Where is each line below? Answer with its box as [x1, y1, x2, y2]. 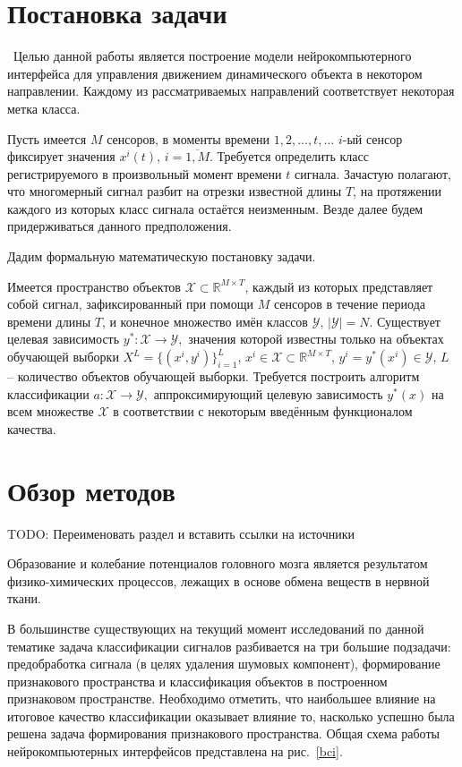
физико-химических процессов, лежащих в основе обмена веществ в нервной [7, 571, 430, 590]
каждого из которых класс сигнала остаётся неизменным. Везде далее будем [7, 199, 423, 217]
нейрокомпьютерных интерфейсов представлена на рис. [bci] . [7, 742, 343, 761]
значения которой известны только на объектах [188, 329, 444, 348]
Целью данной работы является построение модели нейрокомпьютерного [13, 47, 412, 65]
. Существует [369, 311, 441, 330]
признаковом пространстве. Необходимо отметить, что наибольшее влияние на [7, 689, 436, 708]
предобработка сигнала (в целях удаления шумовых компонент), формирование [7, 654, 441, 673]
